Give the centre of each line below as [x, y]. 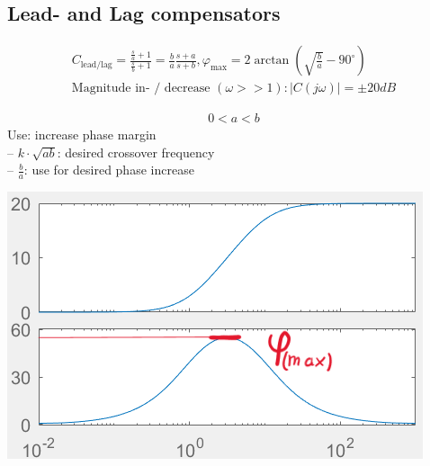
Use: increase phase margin [82, 134]
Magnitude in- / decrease [141, 89]
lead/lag [96, 64]
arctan [272, 61]
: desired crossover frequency [136, 152]
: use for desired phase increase [109, 170]
